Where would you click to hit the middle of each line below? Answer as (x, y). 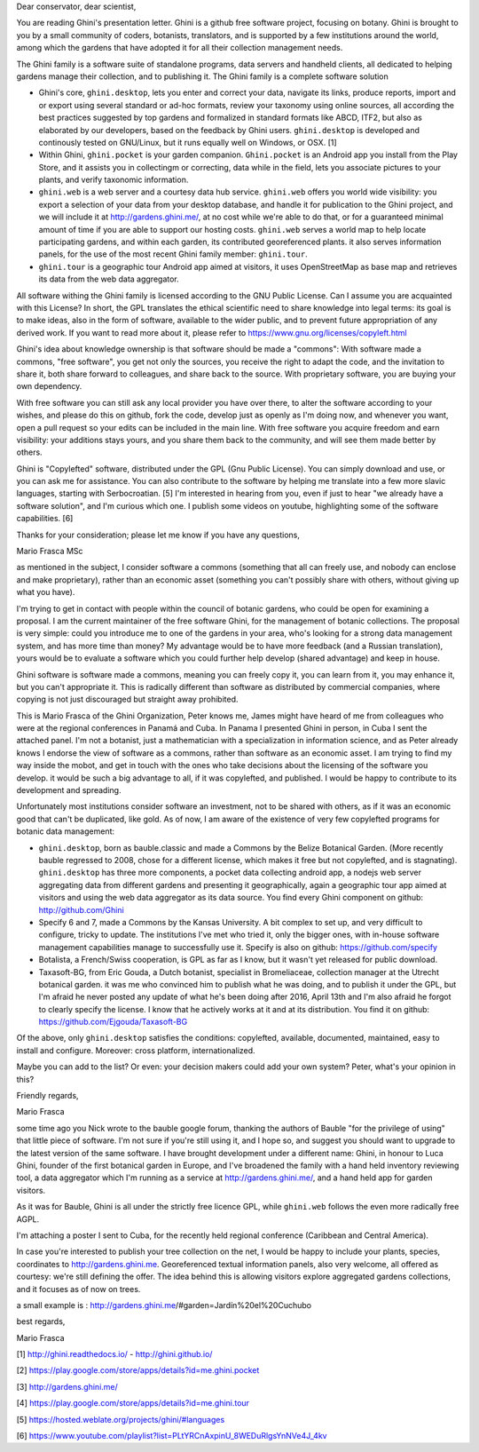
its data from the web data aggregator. (109, 279)
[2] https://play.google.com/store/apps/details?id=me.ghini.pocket (138, 1370)
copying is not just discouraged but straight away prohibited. (127, 699)
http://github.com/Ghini (81, 909)
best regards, (41, 1321)
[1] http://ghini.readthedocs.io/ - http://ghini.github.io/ (114, 1354)
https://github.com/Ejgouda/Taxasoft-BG (113, 1022)
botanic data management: (66, 831)
